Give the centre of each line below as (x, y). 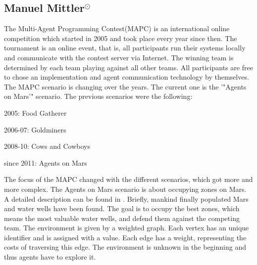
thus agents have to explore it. (50, 257)
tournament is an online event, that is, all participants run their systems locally (125, 48)
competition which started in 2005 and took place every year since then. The (121, 38)
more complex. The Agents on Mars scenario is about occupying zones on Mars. (125, 189)
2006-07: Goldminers (35, 129)
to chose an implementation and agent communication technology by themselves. (127, 77)
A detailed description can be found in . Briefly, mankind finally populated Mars (126, 199)
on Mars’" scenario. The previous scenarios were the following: (98, 96)
